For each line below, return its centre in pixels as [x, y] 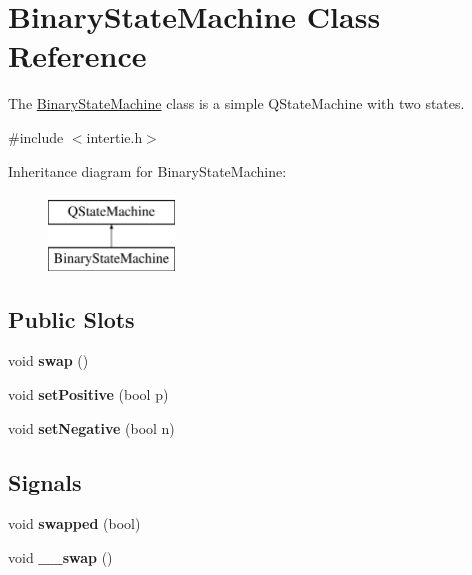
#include [36, 136]
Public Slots [71, 318]
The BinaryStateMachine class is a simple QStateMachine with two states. [236, 103]
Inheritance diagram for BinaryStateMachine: [147, 170]
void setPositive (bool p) [88, 394]
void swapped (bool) [74, 523]
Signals [45, 481]
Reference [77, 55]
